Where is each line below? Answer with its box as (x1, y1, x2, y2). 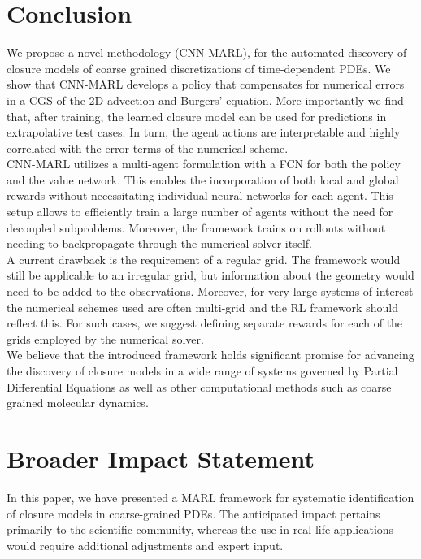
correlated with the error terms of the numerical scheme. (7, 139, 289, 156)
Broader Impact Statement (7, 441, 315, 474)
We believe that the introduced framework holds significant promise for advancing (7, 346, 414, 363)
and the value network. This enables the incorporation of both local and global (7, 171, 399, 188)
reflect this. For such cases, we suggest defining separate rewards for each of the (7, 314, 403, 331)
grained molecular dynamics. (7, 394, 149, 411)
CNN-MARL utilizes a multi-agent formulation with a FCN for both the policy (7, 155, 401, 172)
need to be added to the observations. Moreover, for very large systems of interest (7, 283, 414, 300)
